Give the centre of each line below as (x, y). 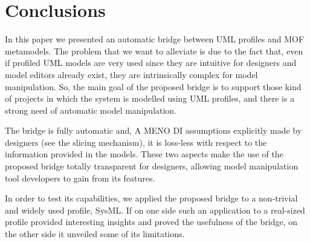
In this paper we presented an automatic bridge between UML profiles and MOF (155, 39)
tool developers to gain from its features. (80, 178)
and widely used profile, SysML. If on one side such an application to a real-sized (155, 210)
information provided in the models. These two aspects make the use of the (144, 154)
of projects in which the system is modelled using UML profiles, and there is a (150, 98)
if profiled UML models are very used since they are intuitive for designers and (151, 63)
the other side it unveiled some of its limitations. (95, 234)
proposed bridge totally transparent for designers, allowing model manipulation (152, 166)
